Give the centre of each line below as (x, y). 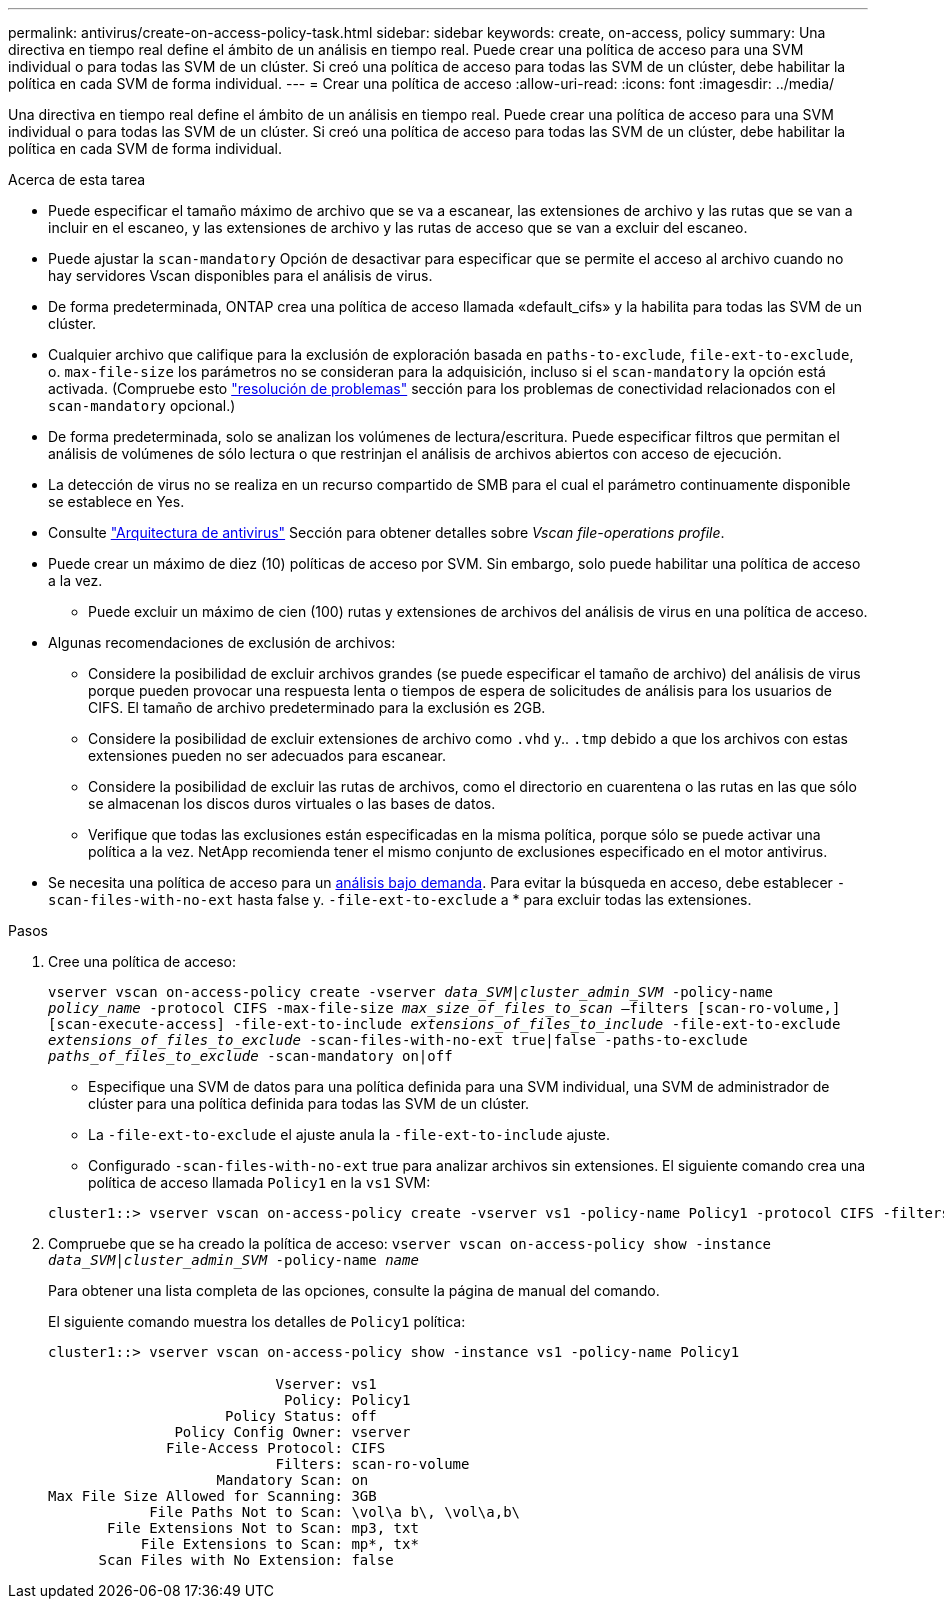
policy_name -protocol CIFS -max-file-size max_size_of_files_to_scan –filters (368, 1008)
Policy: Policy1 (347, 1400)
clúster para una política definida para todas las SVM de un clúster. (309, 1103)
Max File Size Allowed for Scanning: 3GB (212, 1496)
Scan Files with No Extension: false (246, 1560)
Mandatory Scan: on (292, 1480)
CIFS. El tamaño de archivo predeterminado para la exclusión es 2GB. (317, 707)
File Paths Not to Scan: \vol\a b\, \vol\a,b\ (335, 1512)
